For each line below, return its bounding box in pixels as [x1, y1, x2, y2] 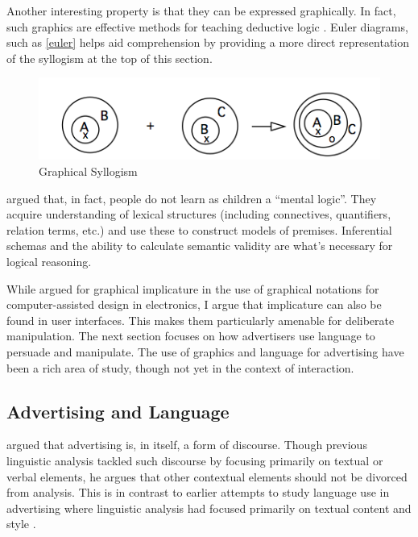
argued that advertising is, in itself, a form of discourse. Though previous [6, 436, 367, 453]
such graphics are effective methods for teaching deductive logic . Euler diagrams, [6, 18, 408, 35]
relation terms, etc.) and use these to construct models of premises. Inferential [6, 221, 392, 238]
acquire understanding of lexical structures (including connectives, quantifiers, [6, 206, 391, 223]
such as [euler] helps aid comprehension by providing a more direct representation [6, 34, 410, 51]
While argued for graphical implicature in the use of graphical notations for [6, 280, 379, 297]
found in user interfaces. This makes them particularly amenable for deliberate [6, 311, 395, 328]
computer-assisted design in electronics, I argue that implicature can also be [6, 296, 382, 313]
